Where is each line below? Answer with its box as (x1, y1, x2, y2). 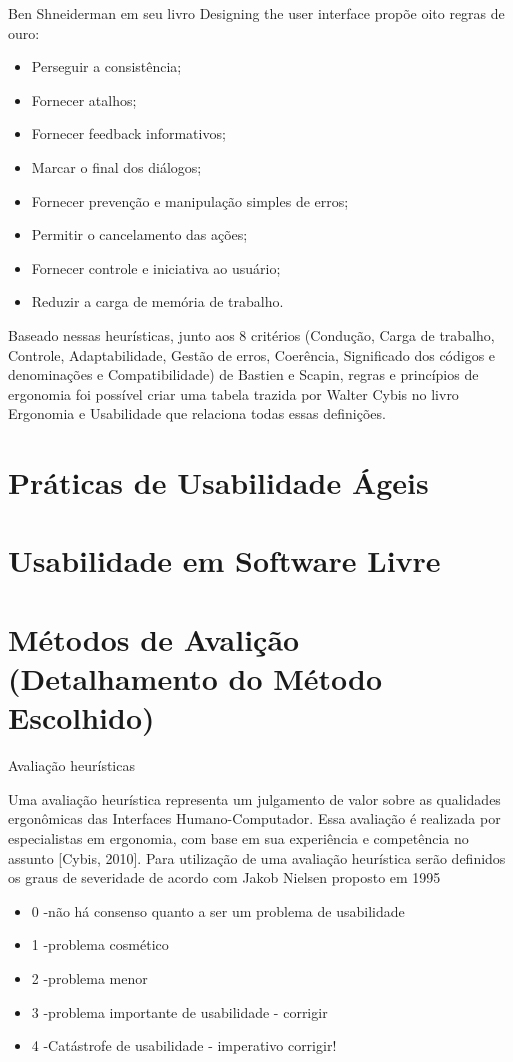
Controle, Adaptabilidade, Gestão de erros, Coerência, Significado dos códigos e (8, 344, 496, 365)
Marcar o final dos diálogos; (31, 156, 202, 177)
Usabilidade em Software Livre (8, 540, 441, 581)
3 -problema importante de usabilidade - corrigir (31, 1001, 328, 1022)
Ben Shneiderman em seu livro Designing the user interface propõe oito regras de (8, 3, 505, 23)
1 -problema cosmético (31, 934, 169, 955)
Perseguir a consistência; (31, 56, 182, 77)
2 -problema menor (31, 967, 148, 988)
